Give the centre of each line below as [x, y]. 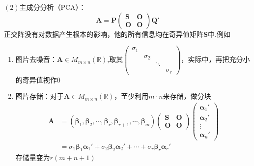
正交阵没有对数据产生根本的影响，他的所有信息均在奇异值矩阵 [104, 34]
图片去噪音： [36, 59]
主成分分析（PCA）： [53, 7]
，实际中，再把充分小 [215, 59]
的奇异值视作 [36, 79]
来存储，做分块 [187, 96]
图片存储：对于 [40, 96]
